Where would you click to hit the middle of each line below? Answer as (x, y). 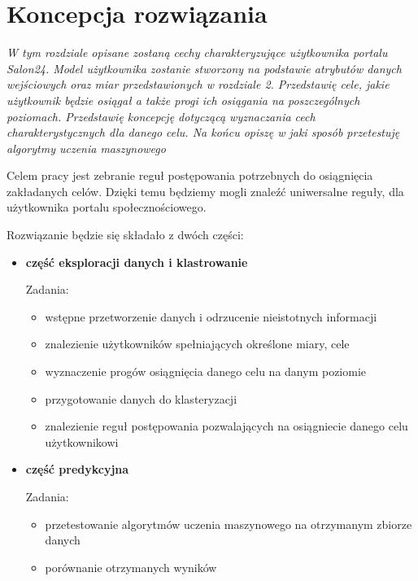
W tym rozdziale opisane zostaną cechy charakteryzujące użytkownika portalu (197, 52)
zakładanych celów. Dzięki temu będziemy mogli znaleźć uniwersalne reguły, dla (205, 191)
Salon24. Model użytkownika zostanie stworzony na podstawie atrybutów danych (204, 68)
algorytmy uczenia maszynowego (86, 148)
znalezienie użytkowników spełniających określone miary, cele (197, 344)
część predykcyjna (77, 469)
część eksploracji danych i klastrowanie (137, 262)
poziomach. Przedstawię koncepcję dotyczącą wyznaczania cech (161, 116)
